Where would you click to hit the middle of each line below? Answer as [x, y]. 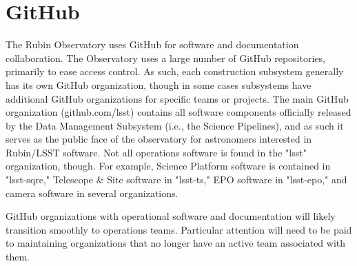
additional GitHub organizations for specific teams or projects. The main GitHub [177, 98]
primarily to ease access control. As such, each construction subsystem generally [175, 71]
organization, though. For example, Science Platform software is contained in [168, 166]
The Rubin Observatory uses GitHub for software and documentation [152, 44]
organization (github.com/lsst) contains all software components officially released [178, 112]
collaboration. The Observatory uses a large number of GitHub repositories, [165, 58]
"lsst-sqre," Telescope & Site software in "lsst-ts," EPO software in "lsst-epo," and [176, 180]
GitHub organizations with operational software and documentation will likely [171, 216]
